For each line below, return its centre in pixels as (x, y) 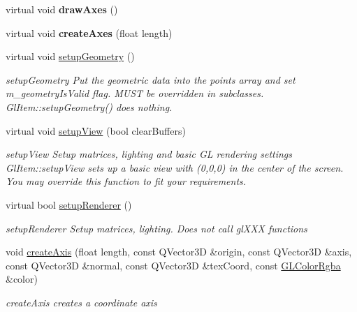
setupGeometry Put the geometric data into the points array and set (151, 79)
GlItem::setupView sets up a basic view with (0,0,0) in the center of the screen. (175, 167)
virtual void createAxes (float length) (89, 32)
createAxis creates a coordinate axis (81, 302)
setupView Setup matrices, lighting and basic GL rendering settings (149, 154)
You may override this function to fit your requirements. (126, 181)
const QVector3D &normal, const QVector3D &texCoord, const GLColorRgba (173, 265)
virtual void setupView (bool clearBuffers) (96, 130)
